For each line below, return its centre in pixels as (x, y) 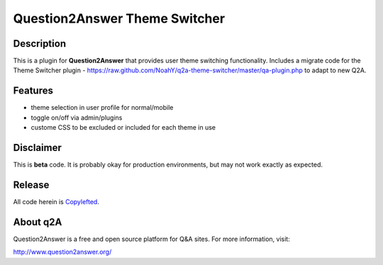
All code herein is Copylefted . (56, 201)
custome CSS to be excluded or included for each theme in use (123, 128)
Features (33, 91)
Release (31, 185)
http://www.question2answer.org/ (62, 252)
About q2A (38, 222)
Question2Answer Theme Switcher (119, 18)
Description (40, 44)
